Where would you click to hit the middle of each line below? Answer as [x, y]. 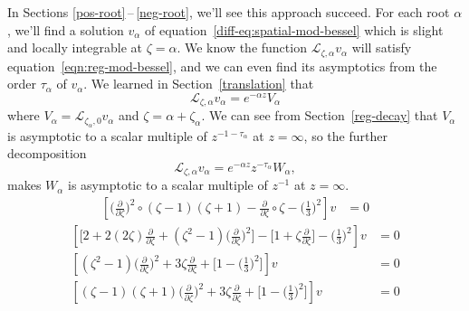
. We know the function [242, 47]
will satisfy [382, 47]
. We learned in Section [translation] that [199, 84]
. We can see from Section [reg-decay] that [320, 115]
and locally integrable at [75, 47]
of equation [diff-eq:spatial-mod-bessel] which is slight [294, 29]
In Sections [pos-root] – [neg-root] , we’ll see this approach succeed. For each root [229, 12]
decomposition [47, 153]
